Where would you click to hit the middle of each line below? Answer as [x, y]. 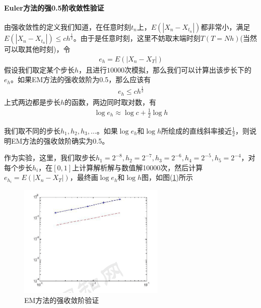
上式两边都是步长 [32, 102]
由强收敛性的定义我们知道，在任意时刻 [68, 26]
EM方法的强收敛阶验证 [62, 300]
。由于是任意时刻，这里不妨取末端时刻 [137, 38]
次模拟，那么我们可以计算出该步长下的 [188, 69]
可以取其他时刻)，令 [37, 49]
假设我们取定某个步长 [39, 69]
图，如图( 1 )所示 [167, 177]
